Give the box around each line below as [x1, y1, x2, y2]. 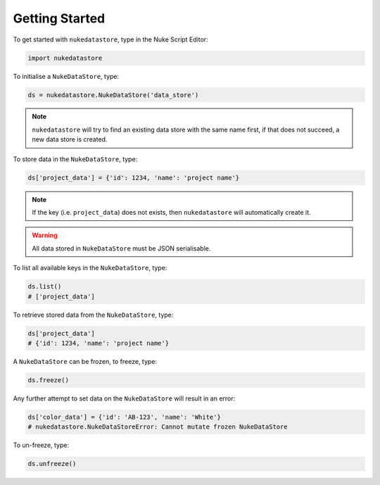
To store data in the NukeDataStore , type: [13, 155, 138, 163]
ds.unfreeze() [27, 460, 77, 468]
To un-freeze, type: [13, 441, 70, 450]
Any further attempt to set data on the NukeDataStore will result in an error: [13, 394, 236, 403]
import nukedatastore [27, 53, 103, 62]
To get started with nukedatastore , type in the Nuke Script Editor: [13, 35, 208, 44]
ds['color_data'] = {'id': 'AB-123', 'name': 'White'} [27, 412, 221, 421]
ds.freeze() [27, 376, 70, 384]
